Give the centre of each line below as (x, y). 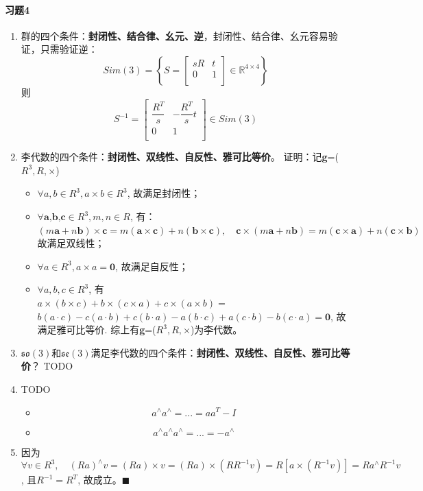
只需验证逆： (69, 49)
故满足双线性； (71, 243)
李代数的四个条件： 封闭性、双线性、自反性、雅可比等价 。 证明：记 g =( (180, 157)
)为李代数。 (216, 330)
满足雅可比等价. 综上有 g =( (97, 330)
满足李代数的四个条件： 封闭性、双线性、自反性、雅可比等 (220, 352)
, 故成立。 (100, 480)
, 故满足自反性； (152, 266)
